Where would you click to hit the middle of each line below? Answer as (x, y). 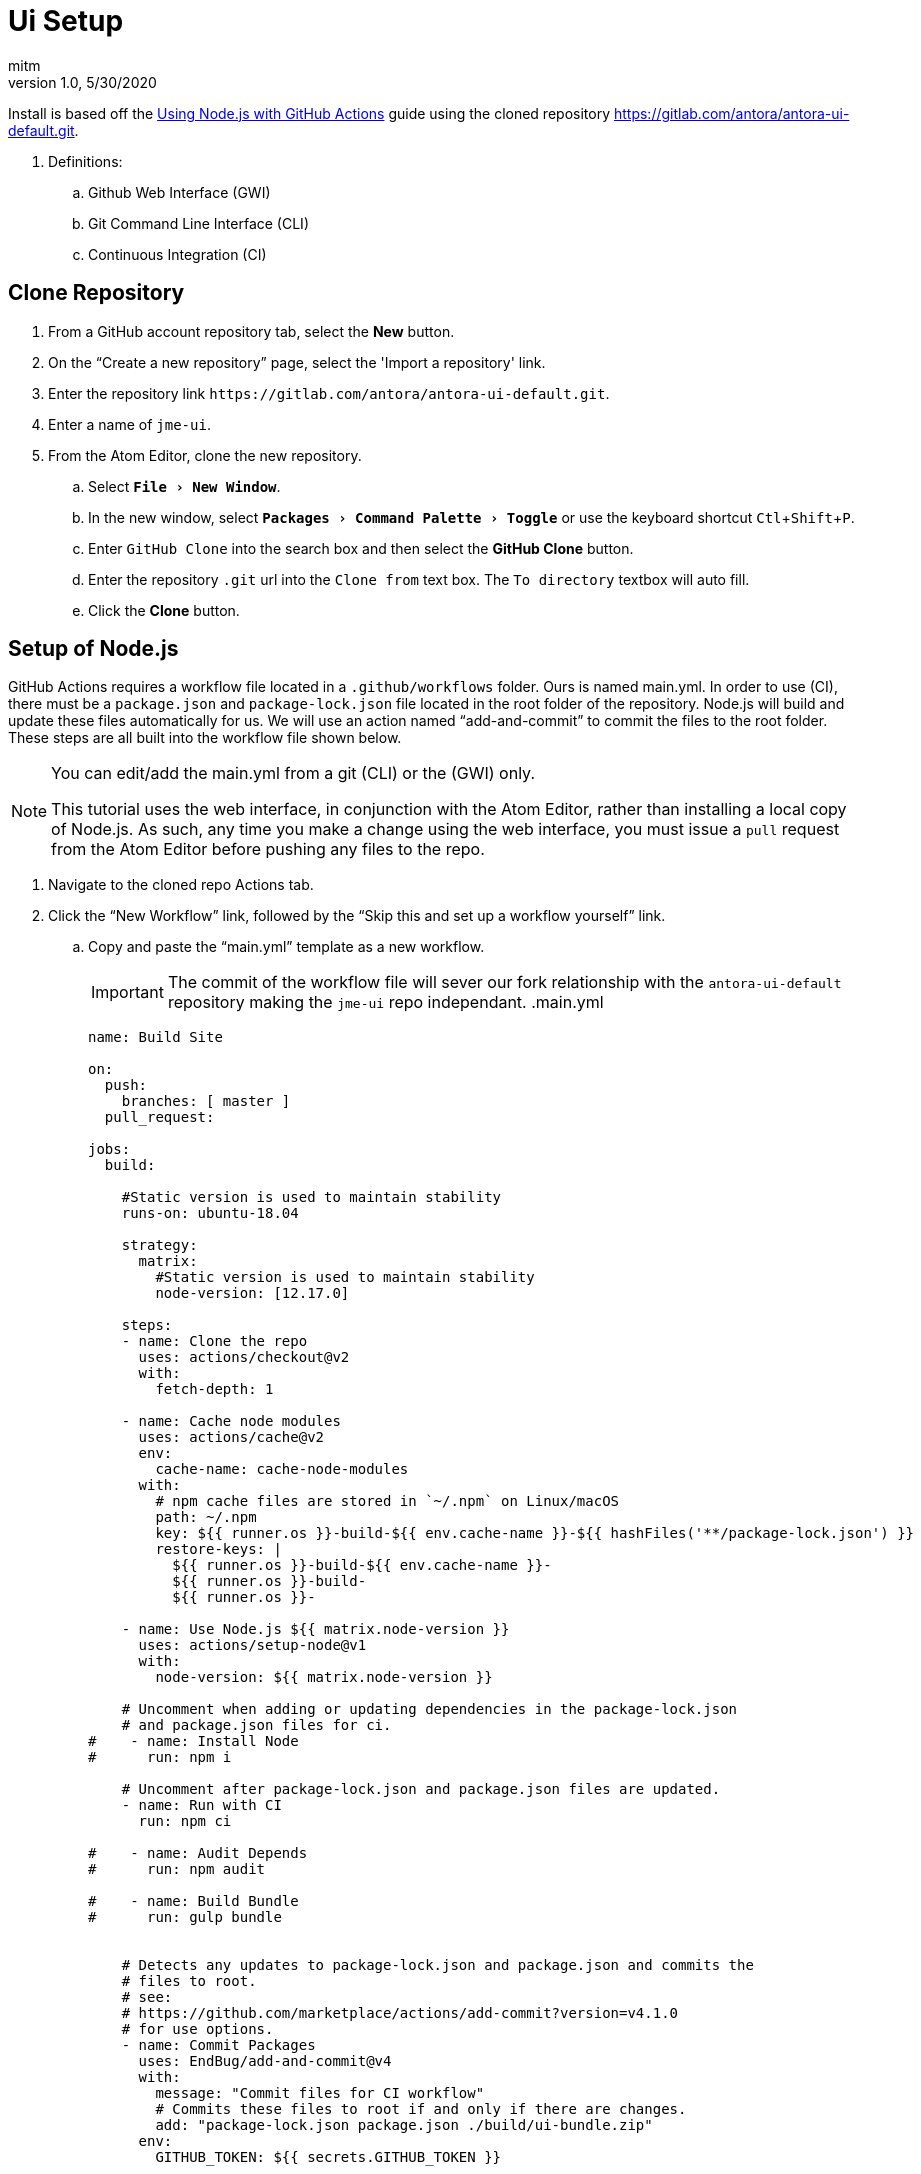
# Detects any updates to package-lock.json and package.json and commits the (437, 1965)
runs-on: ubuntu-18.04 (210, 1213)
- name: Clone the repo (214, 1341)
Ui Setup (66, 21)
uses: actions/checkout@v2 (244, 1357)
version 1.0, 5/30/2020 (82, 82)
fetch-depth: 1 (214, 1389)
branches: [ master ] (206, 1101)
